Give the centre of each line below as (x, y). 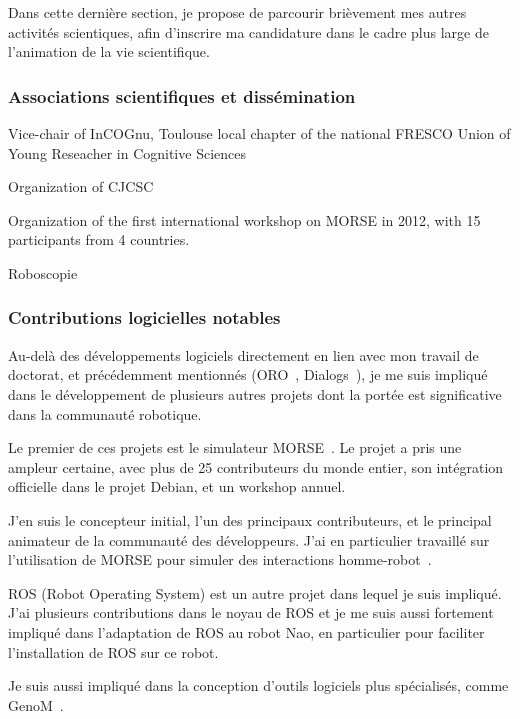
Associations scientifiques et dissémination (182, 95)
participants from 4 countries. (99, 239)
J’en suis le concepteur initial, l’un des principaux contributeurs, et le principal (250, 519)
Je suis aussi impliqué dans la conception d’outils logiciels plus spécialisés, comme (258, 685)
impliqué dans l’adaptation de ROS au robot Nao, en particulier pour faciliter (246, 631)
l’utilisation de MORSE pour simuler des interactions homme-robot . (220, 559)
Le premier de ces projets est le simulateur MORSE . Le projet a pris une (235, 447)
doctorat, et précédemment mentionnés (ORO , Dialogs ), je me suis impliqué (248, 374)
